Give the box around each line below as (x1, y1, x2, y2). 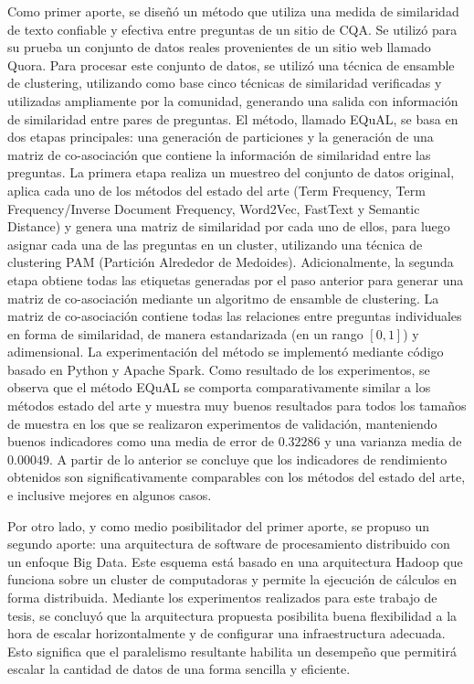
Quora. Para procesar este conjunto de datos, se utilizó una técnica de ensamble (7, 55, 455, 74)
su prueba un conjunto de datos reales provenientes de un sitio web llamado (7, 37, 431, 57)
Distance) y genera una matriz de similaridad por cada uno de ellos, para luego (7, 217, 450, 236)
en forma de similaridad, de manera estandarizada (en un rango (7, 324, 363, 343)
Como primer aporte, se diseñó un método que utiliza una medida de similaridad (7, 2, 459, 20)
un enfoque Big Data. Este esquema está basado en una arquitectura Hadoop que (7, 551, 463, 571)
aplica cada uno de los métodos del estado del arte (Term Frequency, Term (7, 180, 426, 199)
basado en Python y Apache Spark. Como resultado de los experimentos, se (7, 359, 430, 379)
